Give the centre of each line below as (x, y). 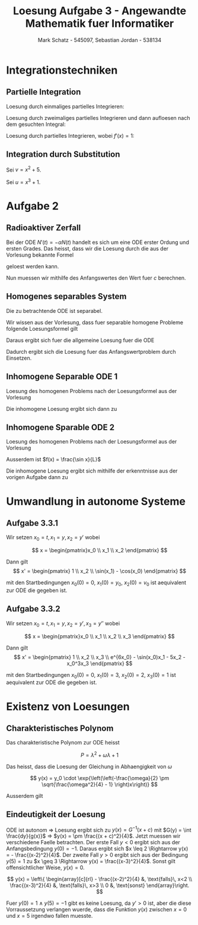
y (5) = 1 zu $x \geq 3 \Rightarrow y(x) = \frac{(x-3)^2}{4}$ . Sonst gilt (91, 861)
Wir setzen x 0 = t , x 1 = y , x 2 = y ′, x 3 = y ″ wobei (63, 624)
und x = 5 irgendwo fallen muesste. (49, 916)
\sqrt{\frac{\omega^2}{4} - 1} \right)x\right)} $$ (100, 784)
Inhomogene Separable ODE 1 (62, 377)
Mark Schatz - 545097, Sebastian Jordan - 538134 (100, 40)
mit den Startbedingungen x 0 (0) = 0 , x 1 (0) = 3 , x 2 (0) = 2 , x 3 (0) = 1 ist (91, 675)
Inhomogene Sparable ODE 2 (60, 427)
